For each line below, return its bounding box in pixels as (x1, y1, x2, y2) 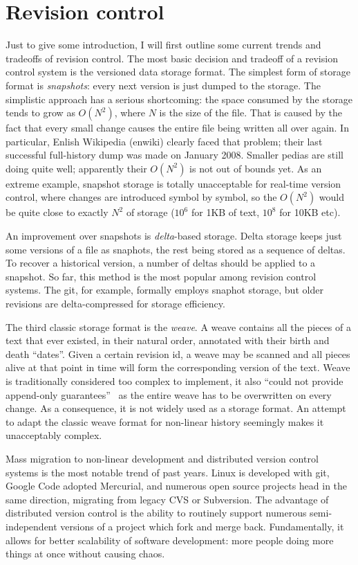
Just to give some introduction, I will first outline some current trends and (6, 37, 321, 52)
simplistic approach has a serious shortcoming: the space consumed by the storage (6, 91, 353, 106)
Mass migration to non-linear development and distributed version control (6, 451, 319, 465)
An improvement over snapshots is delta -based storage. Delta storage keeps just (6, 228, 342, 243)
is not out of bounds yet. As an (189, 161, 322, 175)
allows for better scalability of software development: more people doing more (6, 532, 334, 547)
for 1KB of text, (191, 205, 260, 219)
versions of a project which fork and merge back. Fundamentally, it (60, 519, 344, 533)
